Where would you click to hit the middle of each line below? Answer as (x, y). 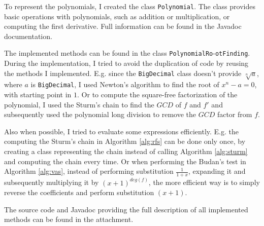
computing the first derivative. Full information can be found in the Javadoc (123, 26)
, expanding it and (217, 171)
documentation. (28, 36)
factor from (235, 114)
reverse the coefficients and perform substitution (79, 192)
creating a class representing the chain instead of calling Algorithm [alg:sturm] (126, 151)
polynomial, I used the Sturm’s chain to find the (79, 104)
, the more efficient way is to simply (204, 182)
